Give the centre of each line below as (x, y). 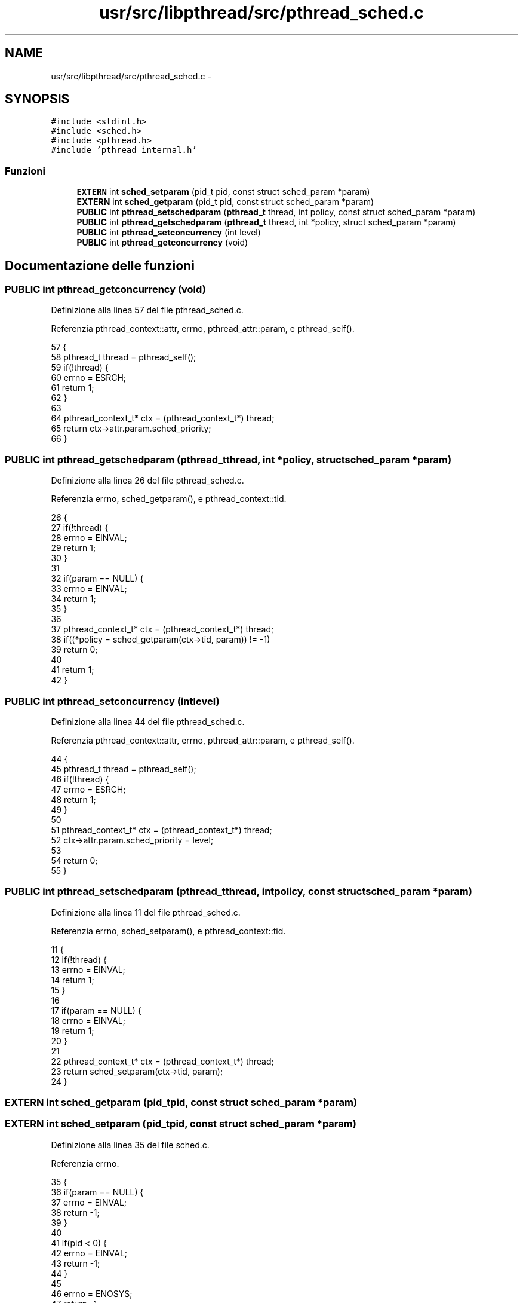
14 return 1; (73, 980)
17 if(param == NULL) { (96, 1010)
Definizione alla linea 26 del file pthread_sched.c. (147, 481)
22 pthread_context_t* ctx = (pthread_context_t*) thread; (162, 1061)
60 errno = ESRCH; (89, 378)
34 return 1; (73, 599)
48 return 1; (73, 799)
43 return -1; (76, 1263)
